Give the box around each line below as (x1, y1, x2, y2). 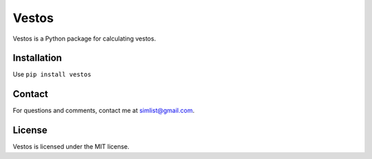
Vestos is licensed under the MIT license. (12, 142, 130, 151)
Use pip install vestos (12, 70, 92, 78)
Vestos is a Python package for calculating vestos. (12, 34, 156, 43)
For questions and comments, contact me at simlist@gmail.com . (12, 107, 195, 115)
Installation (12, 52, 62, 64)
